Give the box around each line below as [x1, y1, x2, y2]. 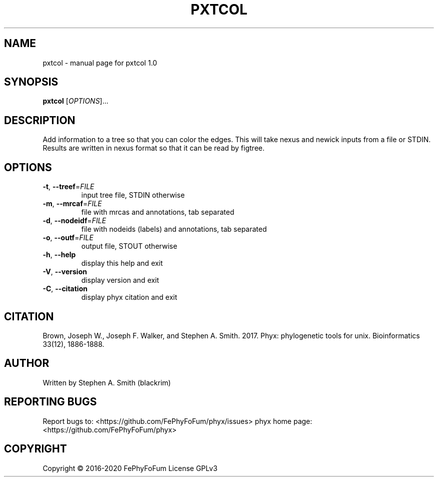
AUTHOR [4, 357, 49, 370]
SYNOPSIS [4, 76, 58, 89]
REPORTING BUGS [4, 395, 97, 408]
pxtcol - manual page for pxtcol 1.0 [42, 58, 157, 67]
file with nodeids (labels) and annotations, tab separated [81, 225, 267, 234]
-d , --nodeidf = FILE [42, 216, 106, 225]
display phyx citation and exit [81, 293, 177, 302]
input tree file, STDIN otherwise [81, 191, 185, 200]
